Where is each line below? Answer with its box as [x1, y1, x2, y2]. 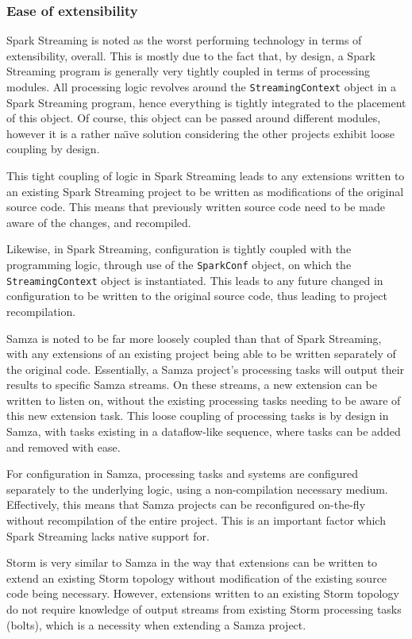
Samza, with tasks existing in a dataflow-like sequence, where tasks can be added [6, 423, 401, 440]
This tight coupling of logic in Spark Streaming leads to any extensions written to [6, 167, 405, 184]
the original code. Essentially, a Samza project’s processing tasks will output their [6, 360, 405, 377]
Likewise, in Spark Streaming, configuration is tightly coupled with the [6, 241, 352, 257]
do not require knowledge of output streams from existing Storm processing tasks [6, 601, 402, 617]
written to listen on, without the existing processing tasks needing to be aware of [6, 391, 401, 408]
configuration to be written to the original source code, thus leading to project [6, 287, 387, 304]
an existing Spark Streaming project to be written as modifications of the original [6, 183, 404, 199]
